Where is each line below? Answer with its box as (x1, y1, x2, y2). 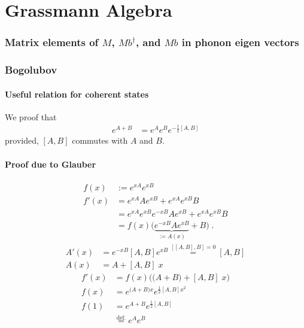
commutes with (72, 134, 128, 147)
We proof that (5, 110, 57, 123)
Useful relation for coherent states (5, 87, 149, 100)
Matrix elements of (5, 35, 99, 50)
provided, (5, 134, 39, 147)
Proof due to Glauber (5, 157, 96, 170)
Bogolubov (5, 62, 57, 77)
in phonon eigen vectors (181, 35, 299, 50)
